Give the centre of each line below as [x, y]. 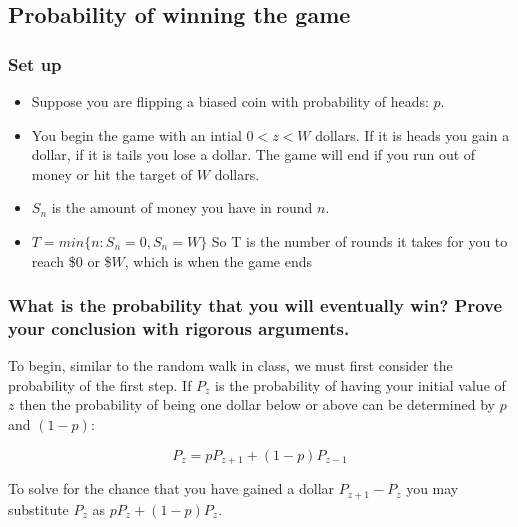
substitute [38, 508]
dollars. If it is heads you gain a [412, 134]
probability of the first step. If [100, 384]
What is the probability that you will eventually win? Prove [255, 305]
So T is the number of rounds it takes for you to [359, 240]
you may [432, 488]
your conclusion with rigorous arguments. [179, 328]
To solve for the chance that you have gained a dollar [171, 488]
